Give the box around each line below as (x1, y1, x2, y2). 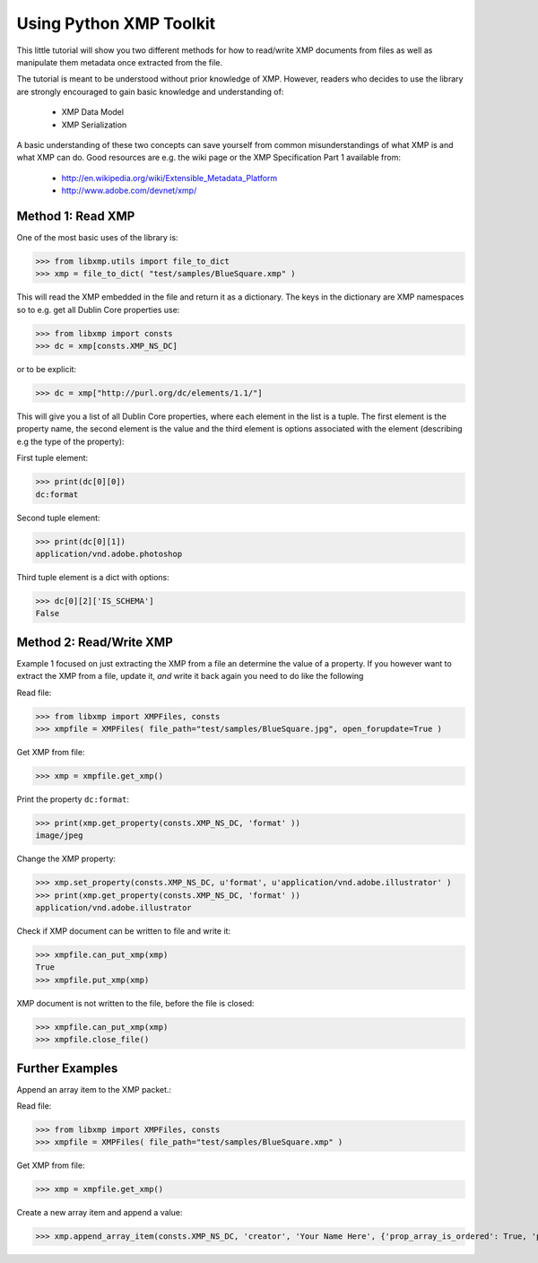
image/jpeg (35, 831, 83, 841)
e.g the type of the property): (16, 436, 125, 447)
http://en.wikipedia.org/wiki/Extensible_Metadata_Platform (61, 172, 278, 183)
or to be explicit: (16, 364, 76, 375)
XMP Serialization (61, 119, 127, 130)
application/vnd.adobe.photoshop (35, 548, 183, 559)
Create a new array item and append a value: (16, 1207, 183, 1218)
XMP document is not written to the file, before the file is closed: (16, 997, 255, 1008)
